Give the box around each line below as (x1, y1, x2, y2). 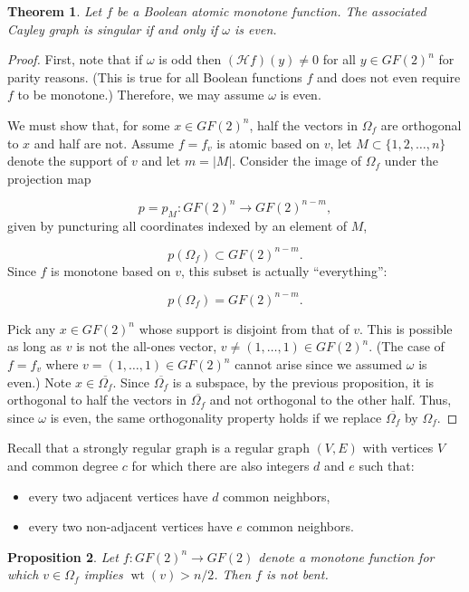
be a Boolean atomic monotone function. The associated (117, 2, 426, 20)
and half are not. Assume (33, 133, 174, 152)
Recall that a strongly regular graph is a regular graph (7, 438, 310, 457)
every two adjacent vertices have (28, 486, 208, 505)
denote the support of (7, 151, 128, 170)
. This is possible (359, 319, 453, 338)
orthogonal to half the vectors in (7, 390, 187, 409)
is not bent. (265, 565, 329, 584)
